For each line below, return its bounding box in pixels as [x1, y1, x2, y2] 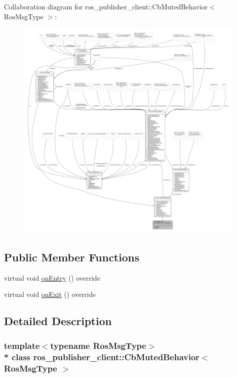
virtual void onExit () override [4, 289, 96, 299]
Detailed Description [4, 313, 112, 329]
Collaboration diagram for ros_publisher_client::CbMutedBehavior [4, 1, 208, 11]
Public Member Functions [4, 250, 139, 265]
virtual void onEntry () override [4, 272, 100, 283]
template [4, 339, 40, 351]
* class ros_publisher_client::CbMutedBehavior [4, 350, 199, 363]
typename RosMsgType [50, 339, 147, 351]
